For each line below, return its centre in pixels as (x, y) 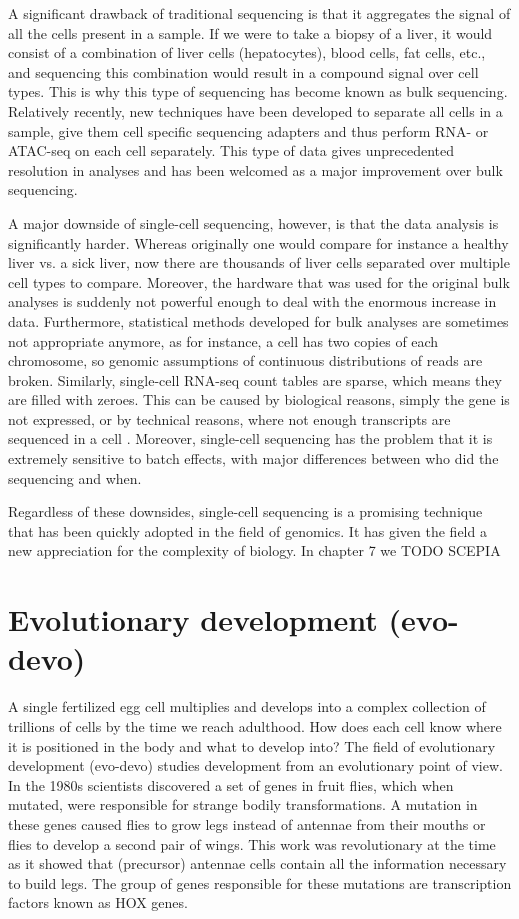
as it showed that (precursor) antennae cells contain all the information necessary (257, 863)
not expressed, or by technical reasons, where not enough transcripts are (229, 418)
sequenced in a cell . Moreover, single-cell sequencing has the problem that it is (250, 438)
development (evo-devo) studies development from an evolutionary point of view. (255, 765)
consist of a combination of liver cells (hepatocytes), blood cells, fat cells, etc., (247, 52)
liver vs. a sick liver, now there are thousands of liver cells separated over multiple (259, 262)
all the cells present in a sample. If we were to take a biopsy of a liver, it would (250, 32)
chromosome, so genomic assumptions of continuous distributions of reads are (245, 360)
